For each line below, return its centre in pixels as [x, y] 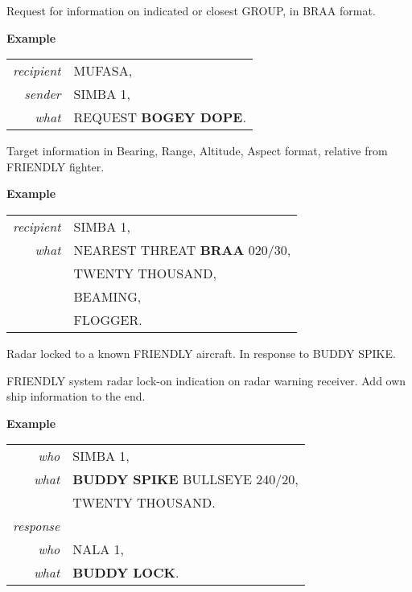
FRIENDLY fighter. [56, 166]
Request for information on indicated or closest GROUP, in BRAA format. [191, 10]
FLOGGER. [108, 319]
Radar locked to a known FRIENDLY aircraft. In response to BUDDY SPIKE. [201, 353]
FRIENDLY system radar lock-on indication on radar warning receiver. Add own [206, 380]
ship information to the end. [76, 396]
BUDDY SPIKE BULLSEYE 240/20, [185, 479]
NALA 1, [99, 549]
